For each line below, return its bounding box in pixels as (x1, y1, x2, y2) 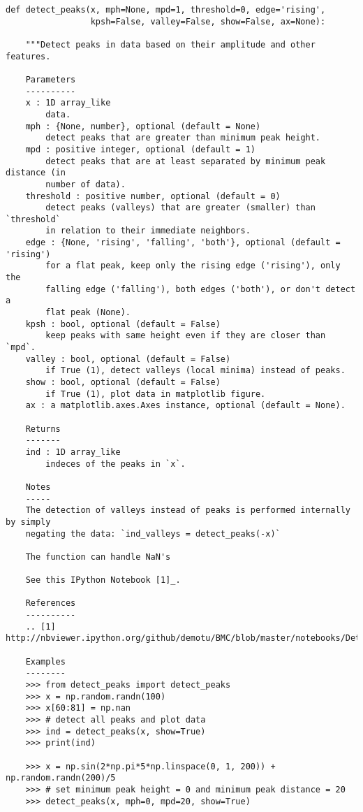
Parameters (25, 74, 76, 85)
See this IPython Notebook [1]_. (25, 575, 181, 586)
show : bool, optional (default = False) (25, 377, 221, 387)
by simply (6, 516, 51, 527)
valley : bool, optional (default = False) (25, 354, 231, 364)
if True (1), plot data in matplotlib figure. (45, 389, 266, 399)
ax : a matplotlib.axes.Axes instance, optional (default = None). (25, 400, 346, 411)
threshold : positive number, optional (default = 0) (25, 191, 281, 201)
